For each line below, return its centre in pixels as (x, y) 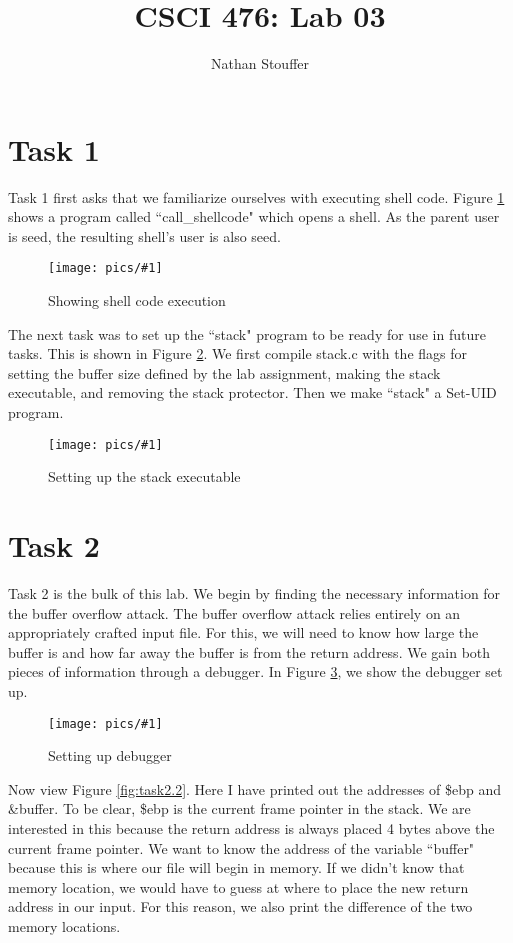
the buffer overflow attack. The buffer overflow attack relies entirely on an (234, 612)
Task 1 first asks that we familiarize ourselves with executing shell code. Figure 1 (256, 196)
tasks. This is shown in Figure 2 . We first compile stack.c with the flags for (238, 353)
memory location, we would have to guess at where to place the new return (238, 886)
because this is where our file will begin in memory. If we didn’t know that (236, 867)
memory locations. (64, 926)
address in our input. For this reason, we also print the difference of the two (240, 906)
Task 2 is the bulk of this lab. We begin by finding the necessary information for (254, 593)
